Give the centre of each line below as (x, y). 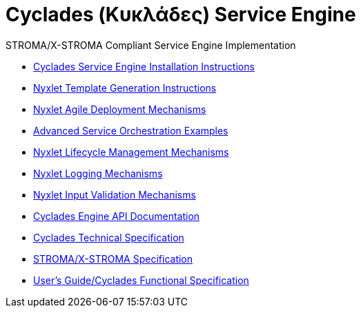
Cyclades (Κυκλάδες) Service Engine (181, 14)
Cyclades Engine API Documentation (117, 216)
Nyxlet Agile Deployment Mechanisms (120, 109)
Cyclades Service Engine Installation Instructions (144, 66)
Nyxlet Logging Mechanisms (98, 173)
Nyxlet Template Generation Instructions (125, 88)
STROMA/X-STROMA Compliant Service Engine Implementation (151, 45)
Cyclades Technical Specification (109, 237)
